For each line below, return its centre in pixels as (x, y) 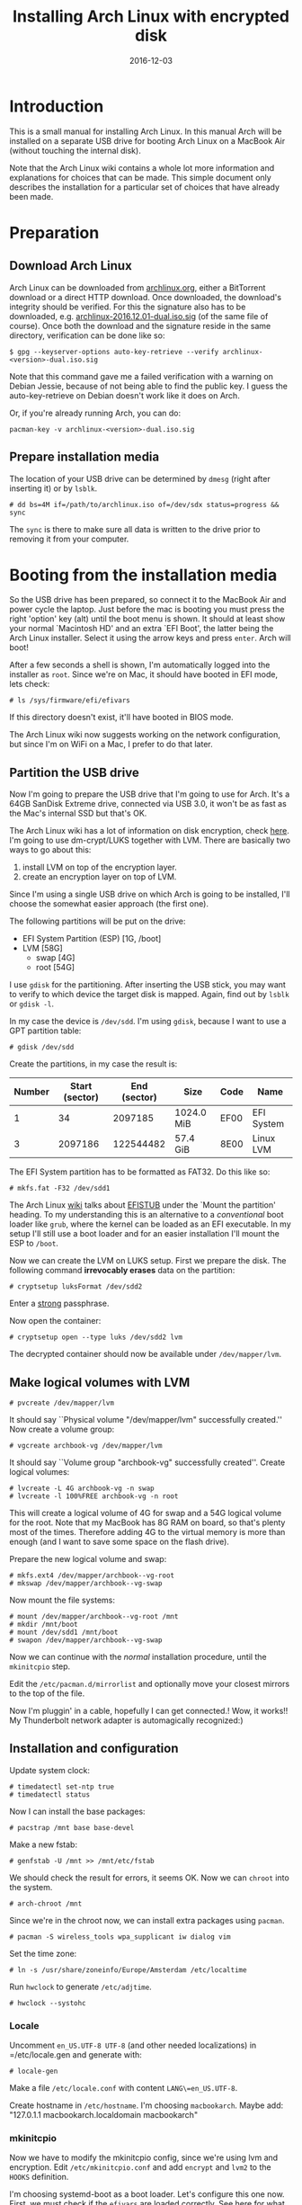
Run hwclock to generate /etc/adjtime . (81, 1986)
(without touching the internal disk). (75, 150)
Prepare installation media (84, 457)
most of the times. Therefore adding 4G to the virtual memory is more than (147, 1532)
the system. (31, 1887)
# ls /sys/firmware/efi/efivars (70, 701)
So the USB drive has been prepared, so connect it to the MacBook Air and (148, 600)
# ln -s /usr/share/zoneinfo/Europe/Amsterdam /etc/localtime (128, 1970)
